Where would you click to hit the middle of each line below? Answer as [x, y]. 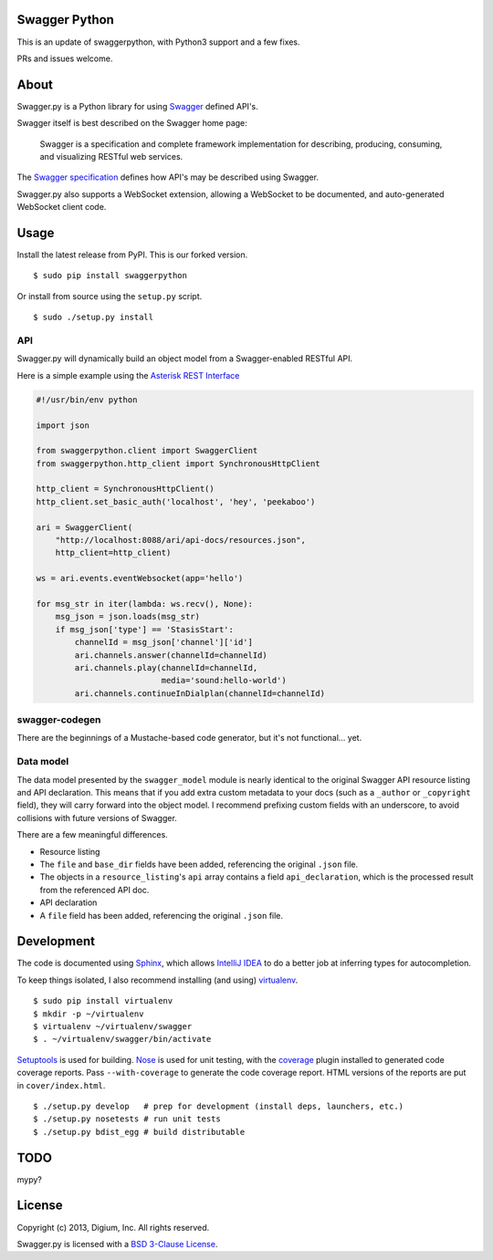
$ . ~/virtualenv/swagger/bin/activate [122, 1039]
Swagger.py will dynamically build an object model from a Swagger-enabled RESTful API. [185, 359]
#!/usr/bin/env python [87, 400]
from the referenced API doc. [94, 890]
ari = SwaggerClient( [84, 527]
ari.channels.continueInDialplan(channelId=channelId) [200, 693]
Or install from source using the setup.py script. [110, 296]
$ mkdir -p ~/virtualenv [89, 1014]
